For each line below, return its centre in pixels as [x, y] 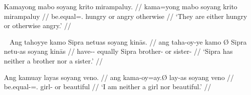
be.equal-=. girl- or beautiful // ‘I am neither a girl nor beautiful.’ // [108, 87]
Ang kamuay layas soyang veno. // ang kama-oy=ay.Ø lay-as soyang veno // [119, 77]
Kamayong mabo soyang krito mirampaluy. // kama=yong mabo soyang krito [121, 6]
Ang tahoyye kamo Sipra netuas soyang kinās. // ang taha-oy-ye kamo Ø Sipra [128, 41]
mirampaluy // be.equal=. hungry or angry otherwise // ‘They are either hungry [125, 16]
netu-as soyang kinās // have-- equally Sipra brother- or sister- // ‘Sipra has [118, 51]
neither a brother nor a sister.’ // [53, 60]
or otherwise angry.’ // [38, 25]
